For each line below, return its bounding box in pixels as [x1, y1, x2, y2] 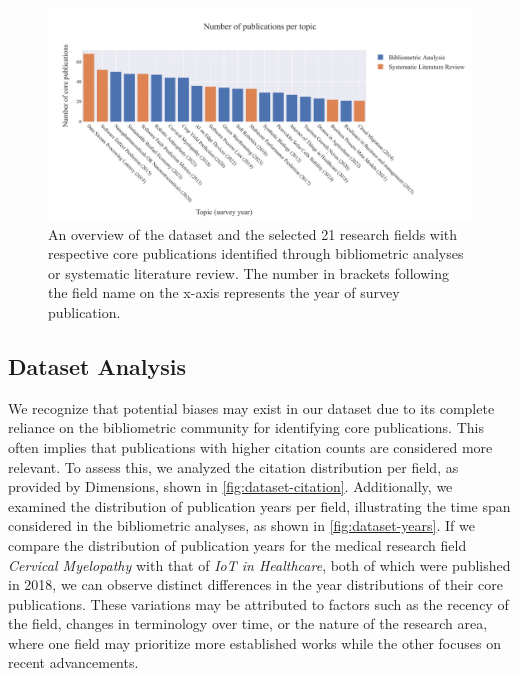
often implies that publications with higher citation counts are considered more [8, 436, 493, 457]
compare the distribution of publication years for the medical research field [8, 534, 467, 555]
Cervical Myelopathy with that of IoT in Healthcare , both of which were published [8, 554, 511, 575]
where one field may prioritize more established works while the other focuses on [8, 632, 501, 653]
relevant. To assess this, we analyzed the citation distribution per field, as [8, 456, 459, 477]
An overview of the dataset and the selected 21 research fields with [48, 223, 458, 244]
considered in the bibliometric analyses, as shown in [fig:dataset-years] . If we [8, 515, 475, 536]
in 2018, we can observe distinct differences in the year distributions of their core [8, 574, 503, 595]
